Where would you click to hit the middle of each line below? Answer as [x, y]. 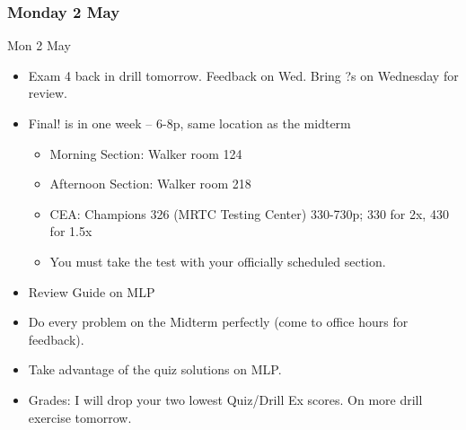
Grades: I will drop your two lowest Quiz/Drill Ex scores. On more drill [225, 399]
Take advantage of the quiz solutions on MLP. [155, 369]
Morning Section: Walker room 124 [146, 153]
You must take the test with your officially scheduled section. [218, 261]
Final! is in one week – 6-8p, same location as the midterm [189, 123]
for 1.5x [71, 231]
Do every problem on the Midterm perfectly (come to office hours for [218, 322]
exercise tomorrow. [80, 417]
